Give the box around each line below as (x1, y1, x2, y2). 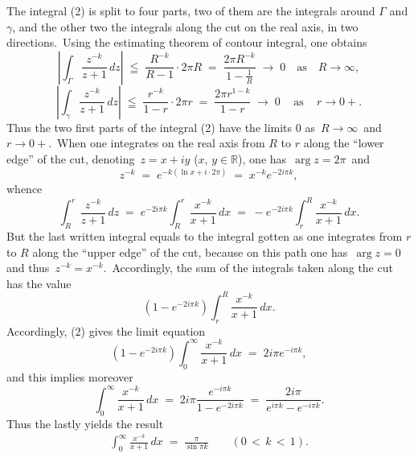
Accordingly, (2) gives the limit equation (6, 322, 206, 339)
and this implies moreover (6, 368, 133, 385)
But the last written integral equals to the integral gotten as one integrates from (6, 227, 403, 244)
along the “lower (303, 134, 384, 151)
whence (6, 180, 43, 197)
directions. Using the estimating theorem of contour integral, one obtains (6, 34, 367, 51)
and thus (6, 259, 50, 276)
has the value (6, 274, 72, 291)
